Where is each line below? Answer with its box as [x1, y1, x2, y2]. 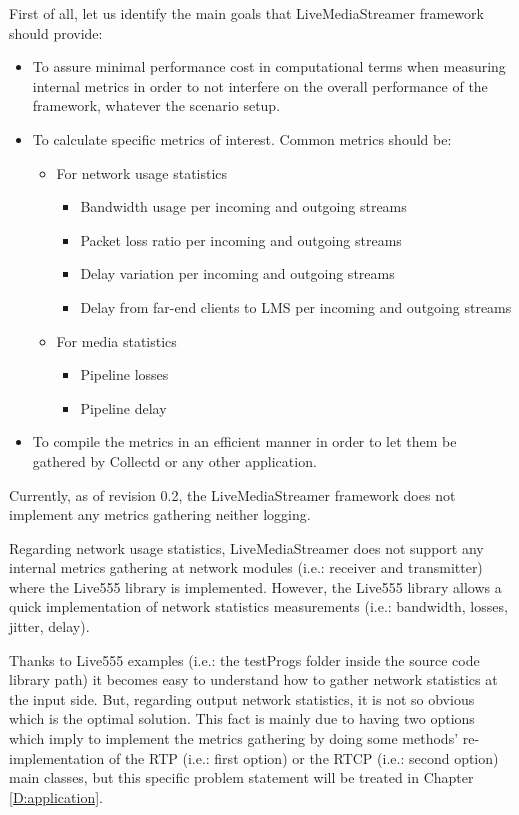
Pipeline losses [80, 364, 169, 385]
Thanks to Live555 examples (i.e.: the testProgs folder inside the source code [9, 649, 480, 670]
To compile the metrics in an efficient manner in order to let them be [32, 431, 457, 452]
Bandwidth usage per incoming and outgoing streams [80, 196, 407, 217]
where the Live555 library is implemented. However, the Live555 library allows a [9, 576, 502, 597]
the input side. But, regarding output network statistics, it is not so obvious [9, 688, 475, 709]
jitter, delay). [9, 616, 90, 637]
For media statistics [56, 330, 177, 351]
